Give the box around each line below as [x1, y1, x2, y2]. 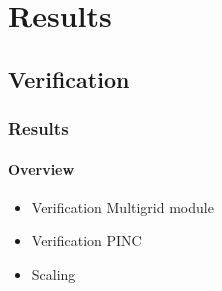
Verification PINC [31, 230, 142, 251]
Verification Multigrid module [31, 196, 214, 217]
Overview [8, 158, 75, 179]
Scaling [31, 263, 76, 284]
